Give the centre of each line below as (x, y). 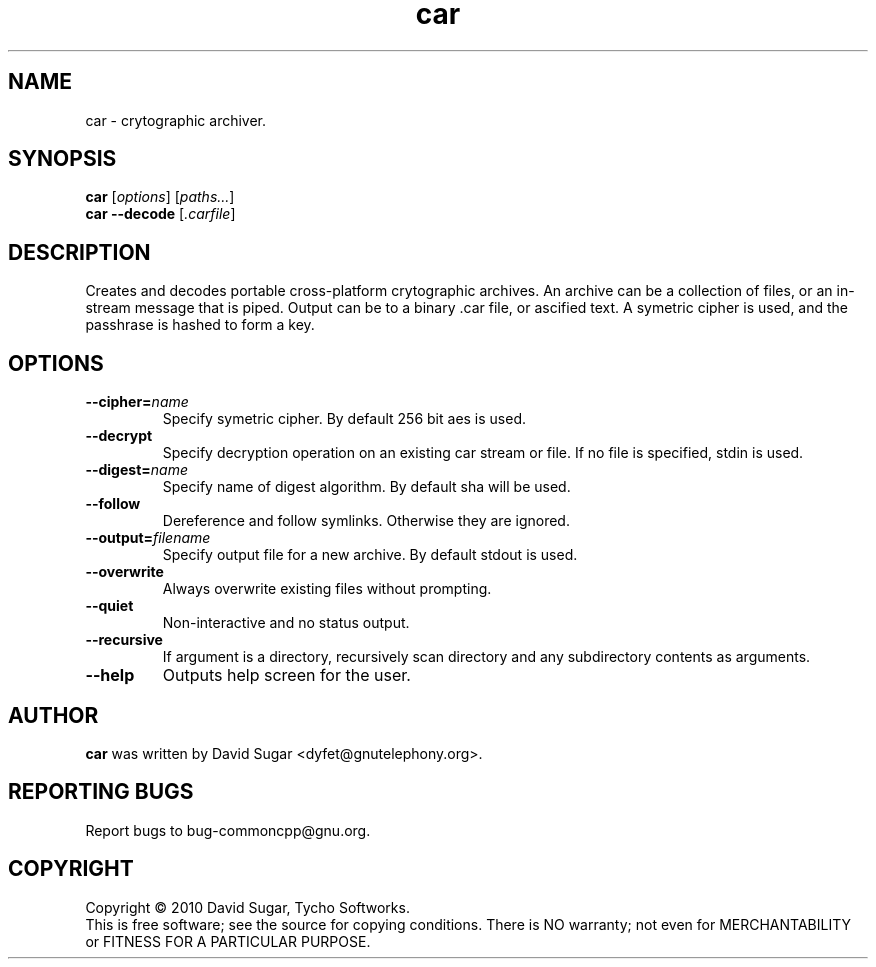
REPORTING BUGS (101, 792)
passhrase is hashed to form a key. (200, 325)
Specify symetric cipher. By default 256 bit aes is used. (344, 419)
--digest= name (136, 470)
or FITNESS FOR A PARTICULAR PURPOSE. (228, 941)
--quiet (109, 606)
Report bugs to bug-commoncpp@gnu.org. (228, 830)
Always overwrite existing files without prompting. (327, 589)
